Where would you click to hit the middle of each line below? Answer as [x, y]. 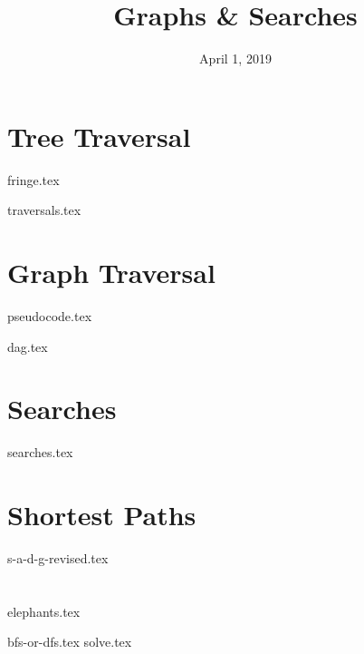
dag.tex [28, 346]
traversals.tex [44, 210]
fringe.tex [34, 179]
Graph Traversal [111, 273]
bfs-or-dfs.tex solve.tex [70, 642]
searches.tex [40, 452]
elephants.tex [44, 611]
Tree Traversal [99, 136]
